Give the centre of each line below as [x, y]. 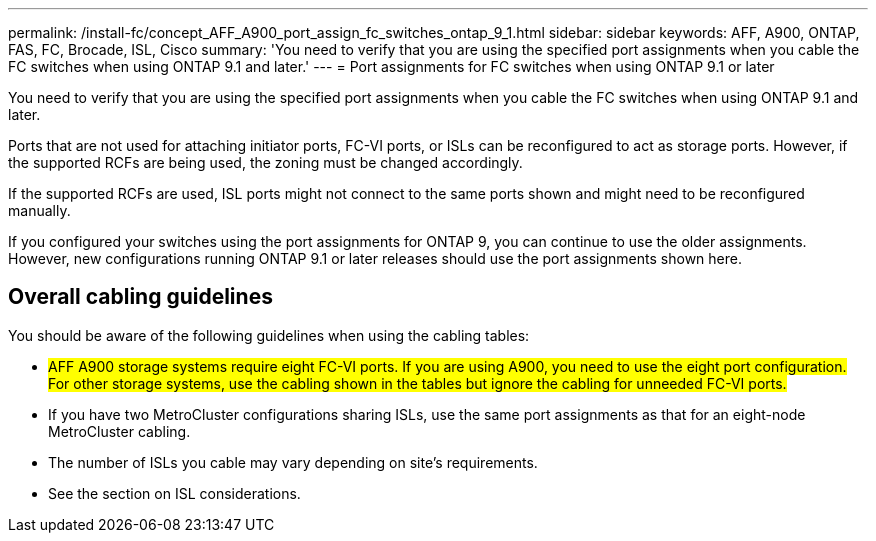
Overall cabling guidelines [140, 297]
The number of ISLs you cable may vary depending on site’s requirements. [293, 462]
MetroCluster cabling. [119, 431]
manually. [39, 210]
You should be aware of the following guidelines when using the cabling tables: [269, 335]
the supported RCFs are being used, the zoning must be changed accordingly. [265, 162]
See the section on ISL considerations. [174, 493]
